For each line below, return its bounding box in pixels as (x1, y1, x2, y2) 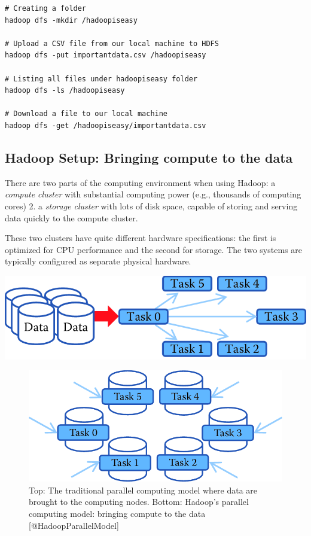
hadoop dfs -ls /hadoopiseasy (5, 86, 125, 95)
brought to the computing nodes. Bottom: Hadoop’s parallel (29, 495, 249, 508)
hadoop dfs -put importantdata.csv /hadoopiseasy (5, 51, 206, 60)
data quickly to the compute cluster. (5, 211, 138, 224)
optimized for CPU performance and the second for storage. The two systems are (5, 243, 302, 255)
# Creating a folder (5, 4, 87, 13)
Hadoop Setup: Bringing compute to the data (5, 148, 293, 166)
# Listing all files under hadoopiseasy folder (5, 74, 198, 83)
